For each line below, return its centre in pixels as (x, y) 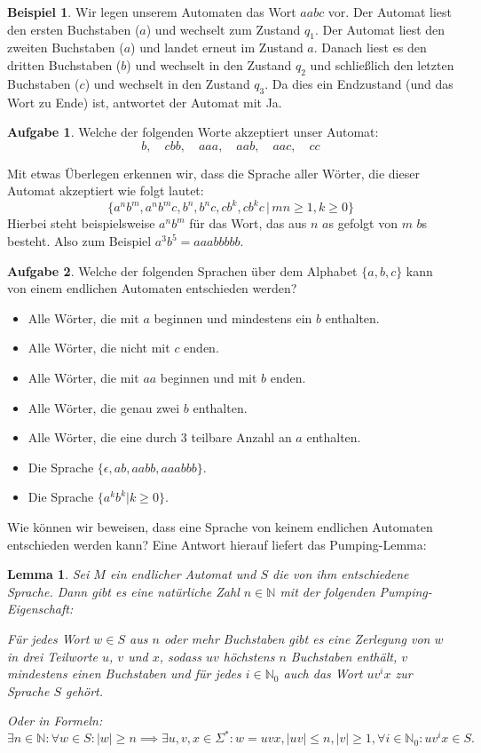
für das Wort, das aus (248, 223)
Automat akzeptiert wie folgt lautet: (106, 190)
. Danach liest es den (370, 48)
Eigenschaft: (40, 609)
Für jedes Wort (48, 638)
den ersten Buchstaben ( (74, 29)
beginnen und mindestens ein (233, 317)
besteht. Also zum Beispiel (79, 241)
